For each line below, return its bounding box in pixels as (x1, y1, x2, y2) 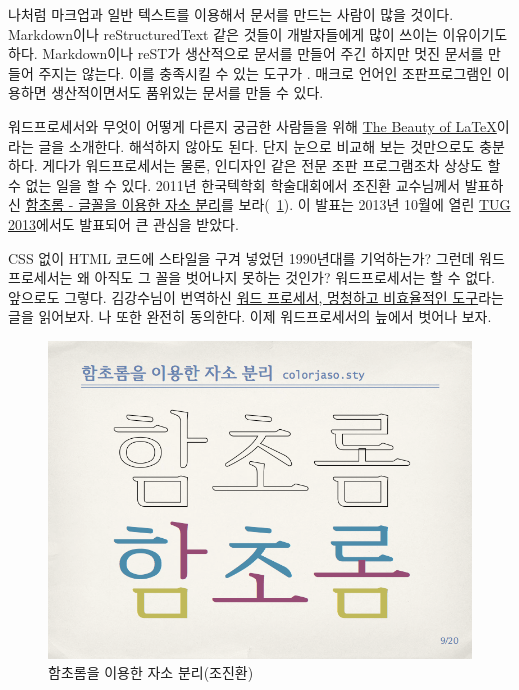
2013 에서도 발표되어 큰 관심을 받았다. (8, 213, 239, 234)
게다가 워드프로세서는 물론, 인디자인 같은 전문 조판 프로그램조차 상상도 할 (42, 155, 501, 176)
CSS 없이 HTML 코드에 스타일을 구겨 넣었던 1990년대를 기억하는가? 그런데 (8, 247, 475, 268)
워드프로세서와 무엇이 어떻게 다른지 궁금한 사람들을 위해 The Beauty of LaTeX (8, 115, 497, 136)
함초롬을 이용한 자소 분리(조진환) (48, 662, 254, 683)
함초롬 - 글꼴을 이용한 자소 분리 (25, 194, 221, 215)
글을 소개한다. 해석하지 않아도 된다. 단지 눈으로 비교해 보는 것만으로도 (38, 135, 475, 156)
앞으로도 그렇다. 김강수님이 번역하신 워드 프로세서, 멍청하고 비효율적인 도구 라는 (8, 286, 504, 307)
